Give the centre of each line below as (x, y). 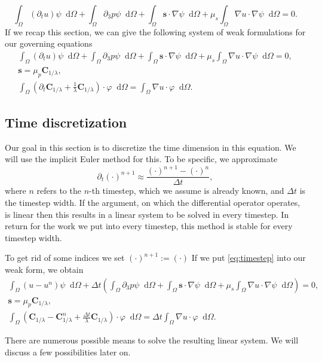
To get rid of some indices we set (65, 258)
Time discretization (66, 122)
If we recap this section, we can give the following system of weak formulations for (155, 31)
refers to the (59, 191)
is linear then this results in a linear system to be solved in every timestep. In (147, 214)
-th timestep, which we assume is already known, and (187, 191)
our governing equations (49, 43)
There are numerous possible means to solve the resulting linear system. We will (152, 340)
